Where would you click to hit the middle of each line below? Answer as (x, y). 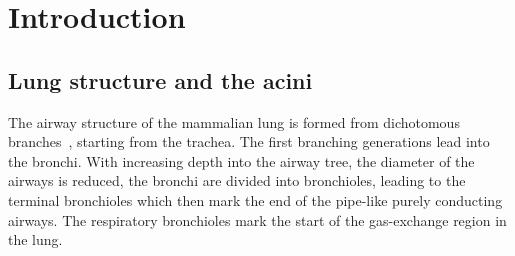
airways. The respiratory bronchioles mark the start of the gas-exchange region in (257, 219)
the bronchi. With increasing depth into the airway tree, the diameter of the (241, 160)
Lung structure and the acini (160, 79)
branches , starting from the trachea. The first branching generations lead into (249, 141)
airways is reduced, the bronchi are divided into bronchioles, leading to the (237, 180)
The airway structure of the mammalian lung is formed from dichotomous (234, 121)
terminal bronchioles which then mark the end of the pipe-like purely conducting (255, 199)
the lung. (35, 239)
